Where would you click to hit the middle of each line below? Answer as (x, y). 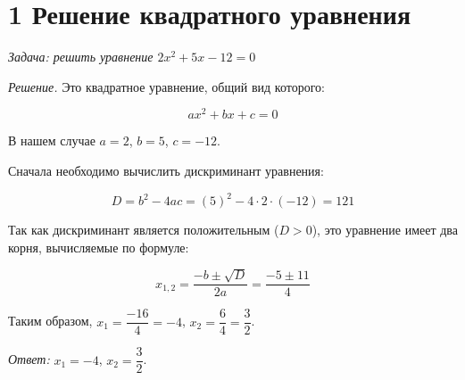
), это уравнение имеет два (385, 230)
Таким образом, (50, 321)
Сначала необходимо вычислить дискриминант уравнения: (166, 170)
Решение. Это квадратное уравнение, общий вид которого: (166, 86)
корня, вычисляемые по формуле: (99, 247)
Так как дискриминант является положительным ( (144, 230)
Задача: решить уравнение (81, 57)
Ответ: (29, 359)
